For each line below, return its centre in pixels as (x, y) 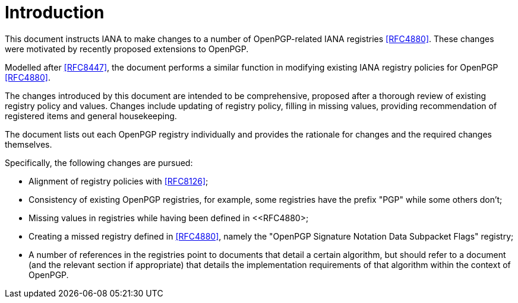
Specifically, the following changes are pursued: (99, 162)
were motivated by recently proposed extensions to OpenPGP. (127, 49)
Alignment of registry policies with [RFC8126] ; (119, 181)
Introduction (55, 12)
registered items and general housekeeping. (91, 116)
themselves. (29, 144)
